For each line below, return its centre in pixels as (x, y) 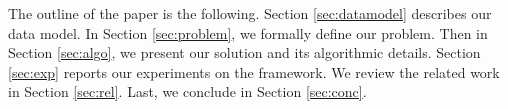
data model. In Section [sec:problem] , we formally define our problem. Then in (248, 32)
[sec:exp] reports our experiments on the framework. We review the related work (254, 71)
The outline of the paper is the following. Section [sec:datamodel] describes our (250, 13)
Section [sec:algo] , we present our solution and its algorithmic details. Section (244, 52)
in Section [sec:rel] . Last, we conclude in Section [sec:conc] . (187, 91)
